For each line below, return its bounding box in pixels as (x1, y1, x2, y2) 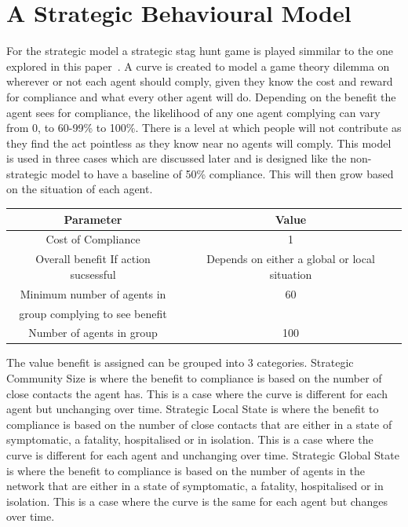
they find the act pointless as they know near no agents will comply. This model (6, 134, 392, 151)
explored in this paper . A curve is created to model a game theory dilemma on (6, 57, 390, 74)
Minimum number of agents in (20, 285, 166, 302)
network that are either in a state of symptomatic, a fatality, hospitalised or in (6, 478, 384, 494)
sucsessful (70, 265, 116, 282)
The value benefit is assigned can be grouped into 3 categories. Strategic (6, 354, 354, 371)
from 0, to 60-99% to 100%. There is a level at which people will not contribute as (6, 119, 402, 136)
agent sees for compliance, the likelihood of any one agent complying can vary (6, 104, 381, 120)
